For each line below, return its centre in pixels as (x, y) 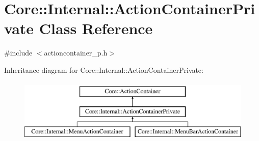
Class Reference (96, 28)
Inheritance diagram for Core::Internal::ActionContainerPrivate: (104, 69)
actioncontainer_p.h (76, 53)
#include (18, 53)
